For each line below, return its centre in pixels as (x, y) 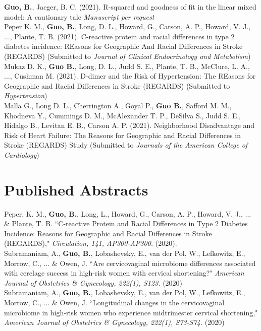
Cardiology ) (22, 154)
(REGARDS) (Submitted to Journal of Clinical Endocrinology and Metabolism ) (127, 56)
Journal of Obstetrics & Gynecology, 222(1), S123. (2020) (93, 282)
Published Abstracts (76, 189)
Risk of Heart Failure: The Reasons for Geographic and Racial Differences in (122, 135)
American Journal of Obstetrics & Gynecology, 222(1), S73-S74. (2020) (114, 322)
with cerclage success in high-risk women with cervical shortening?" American (124, 273)
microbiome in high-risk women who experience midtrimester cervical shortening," (131, 312)
